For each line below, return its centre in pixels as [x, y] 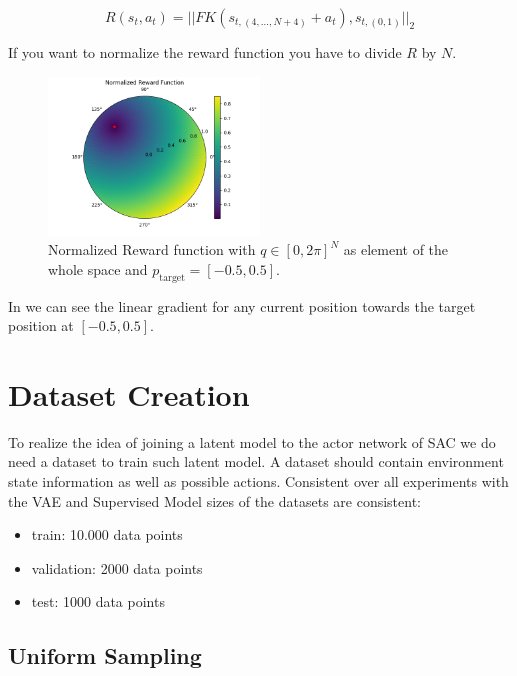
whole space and [98, 268]
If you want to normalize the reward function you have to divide [205, 52]
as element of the [396, 249]
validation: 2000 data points [117, 567]
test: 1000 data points [98, 601]
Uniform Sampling [105, 655]
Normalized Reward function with [152, 249]
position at [41, 325]
